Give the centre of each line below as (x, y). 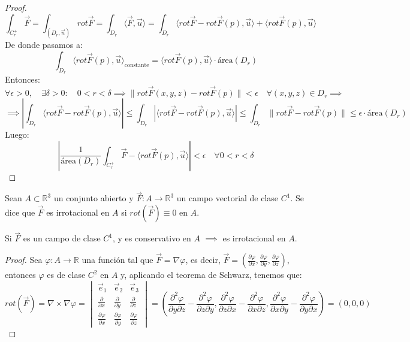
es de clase (66, 275)
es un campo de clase (62, 238)
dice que (20, 212)
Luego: (17, 134)
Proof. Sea (24, 260)
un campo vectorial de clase (227, 198)
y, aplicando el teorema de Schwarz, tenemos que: (211, 275)
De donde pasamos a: (44, 45)
